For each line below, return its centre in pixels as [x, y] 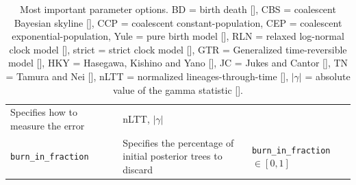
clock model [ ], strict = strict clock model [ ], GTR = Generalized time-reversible [178, 49]
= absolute [328, 76]
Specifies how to [44, 112]
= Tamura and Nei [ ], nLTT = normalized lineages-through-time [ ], [147, 76]
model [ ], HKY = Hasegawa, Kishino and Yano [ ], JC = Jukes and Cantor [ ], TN [178, 63]
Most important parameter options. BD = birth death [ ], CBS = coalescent [178, 9]
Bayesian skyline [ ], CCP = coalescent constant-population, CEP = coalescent [178, 22]
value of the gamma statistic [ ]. [178, 89]
